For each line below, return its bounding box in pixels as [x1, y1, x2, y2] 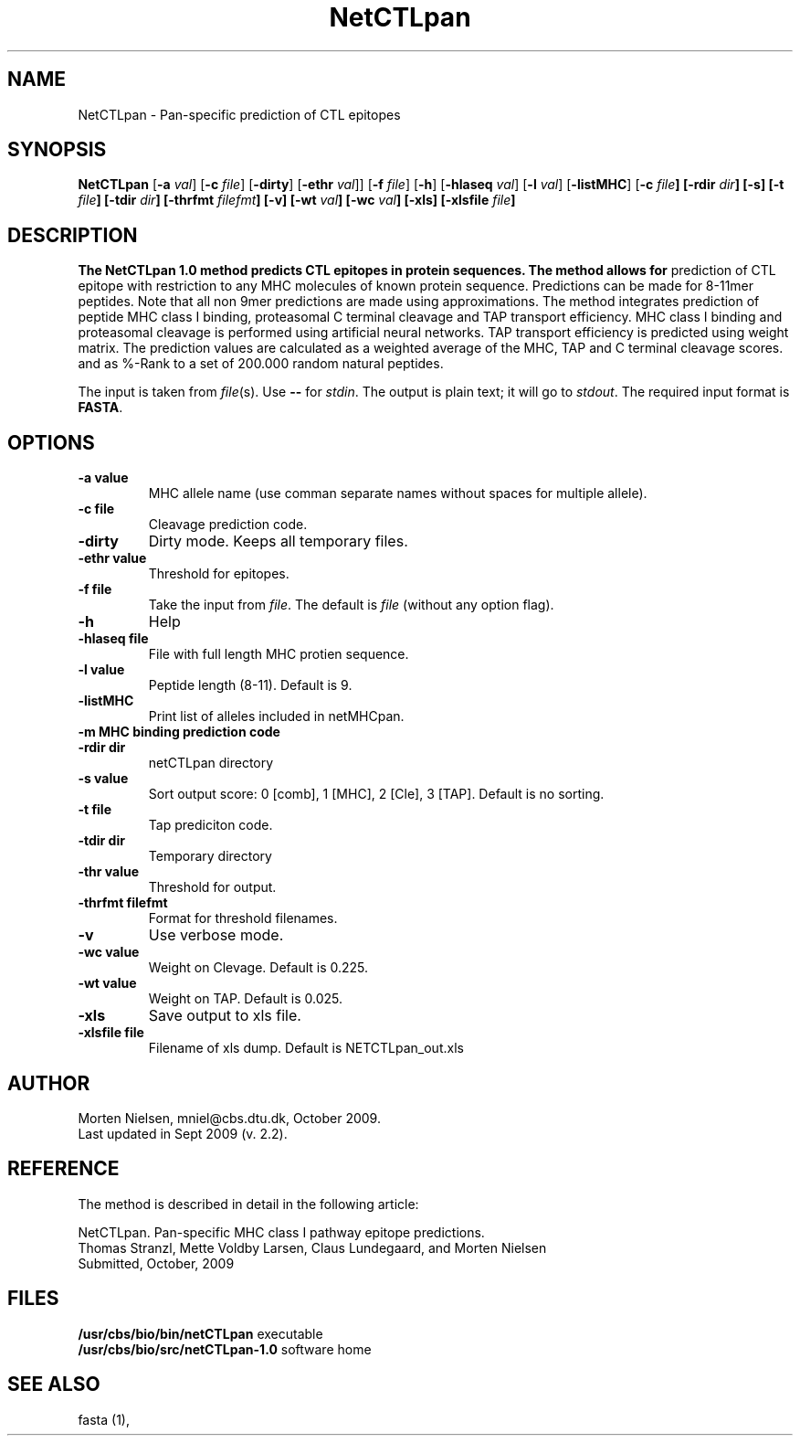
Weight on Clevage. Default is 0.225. [148, 960, 369, 976]
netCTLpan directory [148, 755, 274, 771]
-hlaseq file [78, 631, 149, 647]
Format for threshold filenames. [148, 910, 338, 927]
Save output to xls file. [148, 1006, 301, 1025]
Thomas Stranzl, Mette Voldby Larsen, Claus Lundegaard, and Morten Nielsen [78, 1239, 547, 1256]
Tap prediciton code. [148, 817, 273, 833]
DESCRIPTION [7, 223, 138, 247]
